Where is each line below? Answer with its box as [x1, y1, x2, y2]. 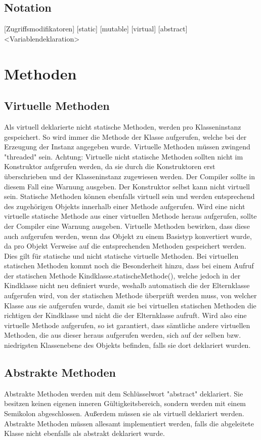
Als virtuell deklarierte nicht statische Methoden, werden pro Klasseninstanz [4, 121, 241, 132]
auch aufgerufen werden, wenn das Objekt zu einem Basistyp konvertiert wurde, [4, 230, 252, 241]
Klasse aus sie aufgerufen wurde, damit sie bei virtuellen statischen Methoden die [4, 300, 256, 310]
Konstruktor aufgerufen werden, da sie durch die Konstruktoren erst [4, 161, 215, 172]
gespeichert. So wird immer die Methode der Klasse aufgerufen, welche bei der [4, 131, 247, 142]
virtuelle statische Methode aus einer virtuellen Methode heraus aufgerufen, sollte [4, 211, 257, 221]
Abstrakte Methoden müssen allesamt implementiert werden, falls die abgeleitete [4, 418, 254, 428]
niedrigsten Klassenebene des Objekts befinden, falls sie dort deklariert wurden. [4, 340, 251, 350]
